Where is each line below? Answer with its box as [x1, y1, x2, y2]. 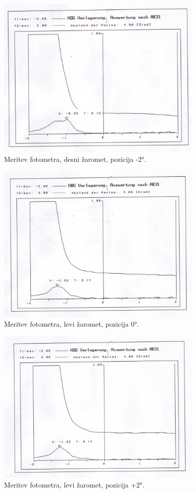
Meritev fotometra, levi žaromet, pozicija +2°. [4, 479, 145, 490]
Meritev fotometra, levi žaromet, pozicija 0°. [4, 319, 139, 329]
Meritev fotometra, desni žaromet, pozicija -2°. [4, 153, 146, 164]
